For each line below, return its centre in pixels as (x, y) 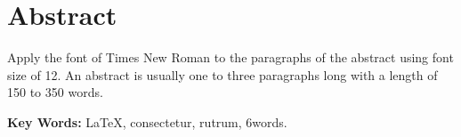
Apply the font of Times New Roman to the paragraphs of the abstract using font (230, 57)
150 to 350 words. (55, 92)
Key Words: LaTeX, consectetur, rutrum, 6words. (147, 121)
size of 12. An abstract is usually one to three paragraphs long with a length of (222, 74)
